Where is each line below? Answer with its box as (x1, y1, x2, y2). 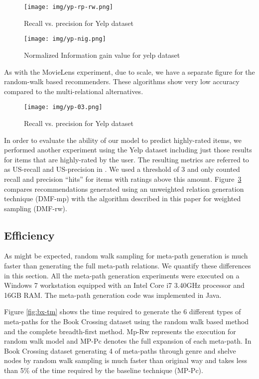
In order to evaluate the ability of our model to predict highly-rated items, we (4, 134, 242, 145)
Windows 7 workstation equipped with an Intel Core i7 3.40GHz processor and (4, 280, 245, 290)
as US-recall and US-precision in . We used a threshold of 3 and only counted (4, 164, 240, 174)
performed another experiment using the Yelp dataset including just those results (4, 144, 252, 155)
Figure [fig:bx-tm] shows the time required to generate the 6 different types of (4, 306, 241, 317)
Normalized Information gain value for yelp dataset (24, 49, 180, 60)
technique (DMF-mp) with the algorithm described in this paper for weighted (4, 193, 241, 204)
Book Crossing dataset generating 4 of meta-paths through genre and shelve (4, 345, 236, 356)
